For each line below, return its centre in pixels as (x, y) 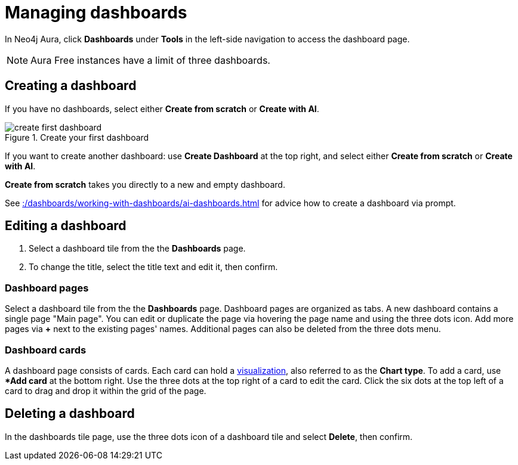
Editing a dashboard (66, 226)
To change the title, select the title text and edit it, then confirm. (153, 267)
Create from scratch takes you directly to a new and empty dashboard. (145, 184)
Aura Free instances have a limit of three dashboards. (150, 60)
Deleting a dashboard (70, 414)
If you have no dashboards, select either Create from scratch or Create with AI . (162, 108)
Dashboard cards (46, 350)
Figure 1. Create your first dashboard (77, 137)
